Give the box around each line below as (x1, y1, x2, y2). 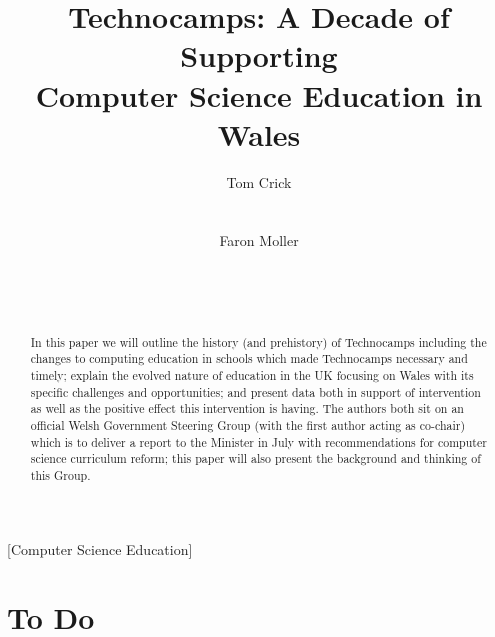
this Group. (30, 466, 91, 483)
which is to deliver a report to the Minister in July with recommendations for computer (30, 433, 487, 450)
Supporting (180, 35, 338, 76)
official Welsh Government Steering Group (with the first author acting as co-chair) (30, 416, 466, 433)
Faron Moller (219, 230, 299, 251)
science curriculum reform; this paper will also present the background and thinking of (30, 450, 481, 467)
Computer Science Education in (35, 74, 483, 115)
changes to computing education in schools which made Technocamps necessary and (30, 350, 468, 367)
